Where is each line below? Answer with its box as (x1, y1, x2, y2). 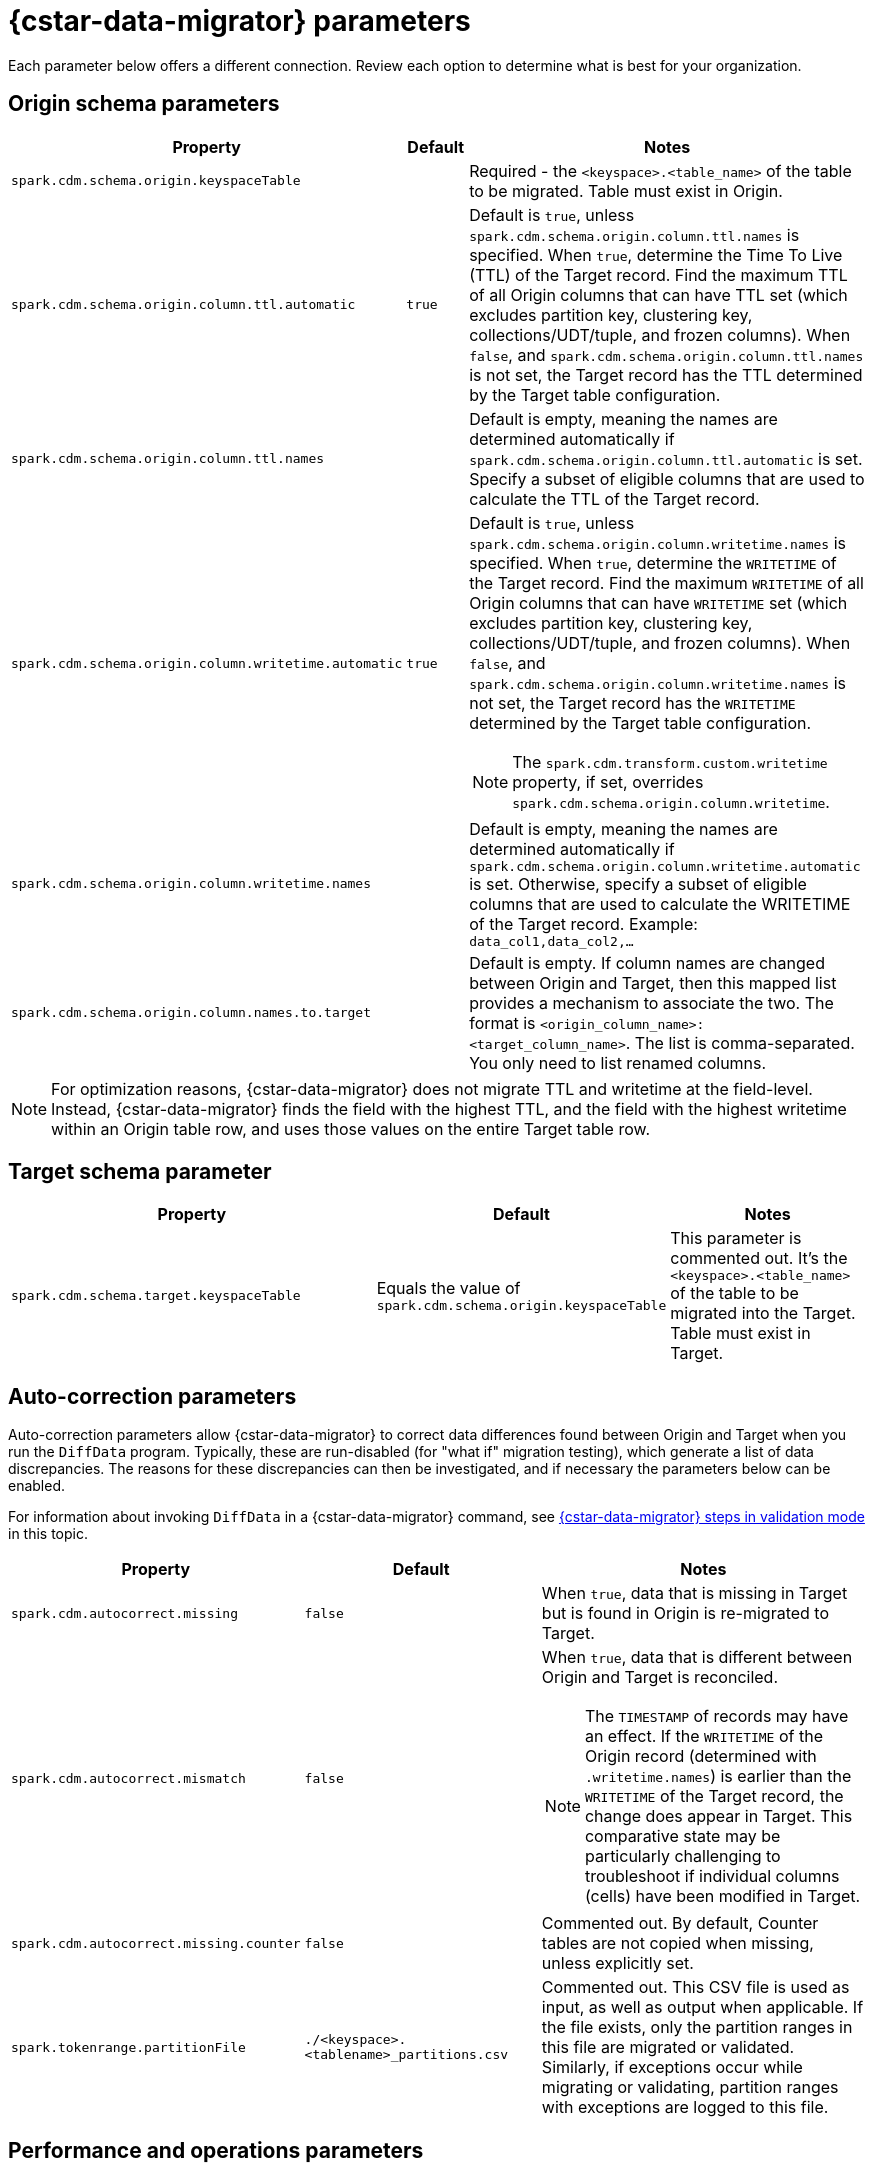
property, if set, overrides (512, 771, 704, 792)
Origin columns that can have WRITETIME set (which (469, 592, 848, 613)
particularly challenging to (584, 1846, 781, 1867)
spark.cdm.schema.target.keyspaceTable (11, 1288, 301, 1304)
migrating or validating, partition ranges (541, 2077, 839, 2098)
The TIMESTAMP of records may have (584, 1706, 849, 1727)
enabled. (8, 1477, 66, 1495)
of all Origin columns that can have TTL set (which (469, 284, 848, 305)
